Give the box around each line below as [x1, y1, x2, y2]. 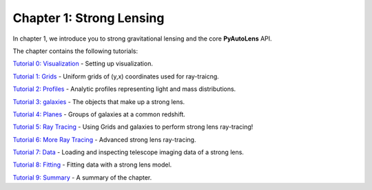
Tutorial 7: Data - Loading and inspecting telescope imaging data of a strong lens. [12, 148, 245, 156]
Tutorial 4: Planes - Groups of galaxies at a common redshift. [12, 110, 186, 118]
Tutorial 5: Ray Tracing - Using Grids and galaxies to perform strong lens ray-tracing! [12, 123, 254, 131]
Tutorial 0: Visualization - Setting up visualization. [12, 59, 153, 68]
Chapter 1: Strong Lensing [12, 10, 165, 25]
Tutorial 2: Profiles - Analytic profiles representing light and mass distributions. [12, 85, 236, 93]
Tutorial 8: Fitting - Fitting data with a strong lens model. [12, 160, 172, 169]
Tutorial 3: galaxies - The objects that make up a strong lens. [12, 97, 185, 106]
